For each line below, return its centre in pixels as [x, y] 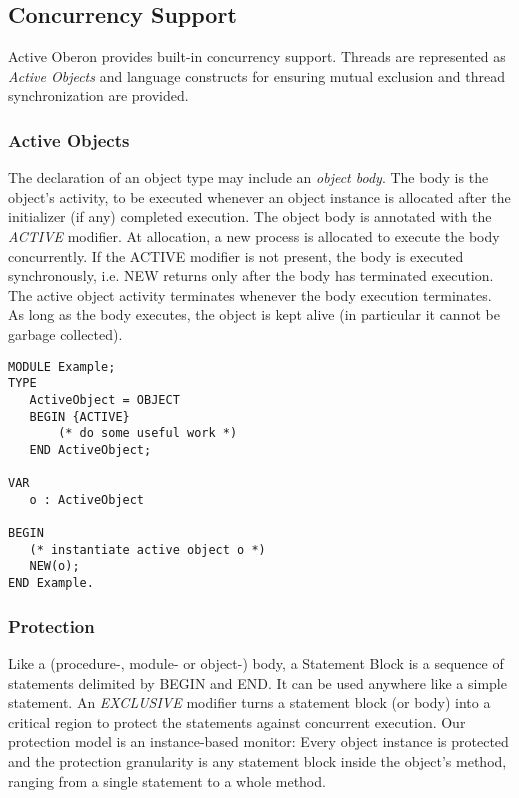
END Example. [51, 583]
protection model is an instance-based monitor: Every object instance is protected [258, 741]
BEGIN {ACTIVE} [79, 416]
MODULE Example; [62, 366]
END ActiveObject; [90, 449]
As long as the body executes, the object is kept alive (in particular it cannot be [254, 314]
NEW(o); [54, 566]
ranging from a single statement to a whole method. [167, 780]
